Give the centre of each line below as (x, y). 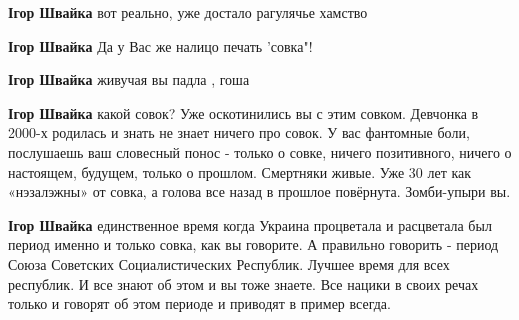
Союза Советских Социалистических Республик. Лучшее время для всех (229, 263)
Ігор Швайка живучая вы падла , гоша (129, 79)
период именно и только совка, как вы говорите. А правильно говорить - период (253, 244)
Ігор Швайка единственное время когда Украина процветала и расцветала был (250, 224)
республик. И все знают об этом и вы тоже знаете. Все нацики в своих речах (243, 283)
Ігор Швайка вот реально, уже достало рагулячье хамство (188, 12)
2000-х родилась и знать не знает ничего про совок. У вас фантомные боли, (239, 132)
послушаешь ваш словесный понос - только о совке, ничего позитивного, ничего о (260, 151)
